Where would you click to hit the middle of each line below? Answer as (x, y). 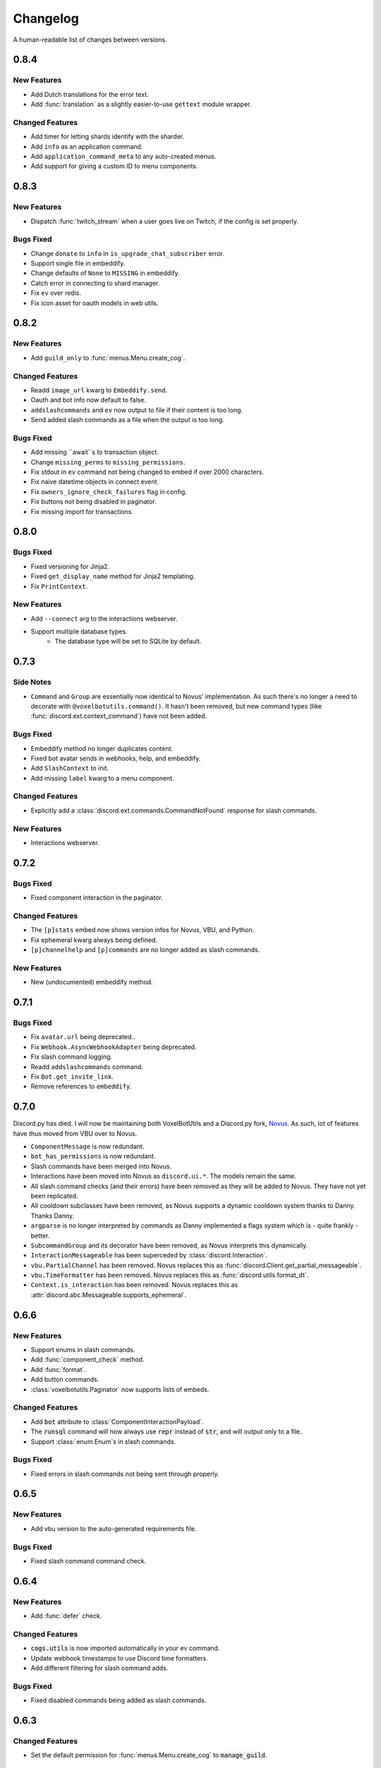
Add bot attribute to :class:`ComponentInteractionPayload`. (117, 1421)
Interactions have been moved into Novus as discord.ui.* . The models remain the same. (163, 1176)
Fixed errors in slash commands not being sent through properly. (125, 1474)
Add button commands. (65, 1380)
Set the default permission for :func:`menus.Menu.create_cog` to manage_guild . (149, 1755)
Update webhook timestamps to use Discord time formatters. (119, 1658)
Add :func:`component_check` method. (87, 1360)
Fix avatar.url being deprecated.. (83, 1037)
